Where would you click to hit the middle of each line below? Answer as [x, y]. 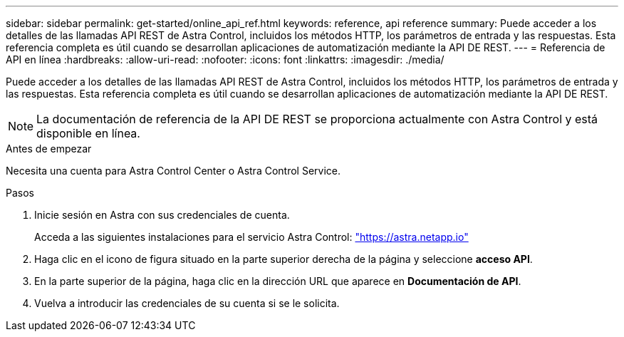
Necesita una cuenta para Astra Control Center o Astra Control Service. [173, 171]
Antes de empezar [49, 149]
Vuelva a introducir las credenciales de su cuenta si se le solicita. [187, 303]
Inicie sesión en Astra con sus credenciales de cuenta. [162, 215]
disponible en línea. [88, 133]
